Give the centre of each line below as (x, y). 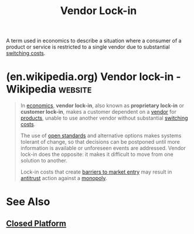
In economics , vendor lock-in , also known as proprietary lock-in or (102, 106)
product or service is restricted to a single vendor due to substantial (88, 47)
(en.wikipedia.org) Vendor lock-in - (93, 77)
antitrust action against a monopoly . (64, 178)
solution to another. (44, 161)
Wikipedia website (49, 89)
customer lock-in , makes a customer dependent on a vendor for (98, 112)
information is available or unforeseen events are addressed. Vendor (103, 148)
